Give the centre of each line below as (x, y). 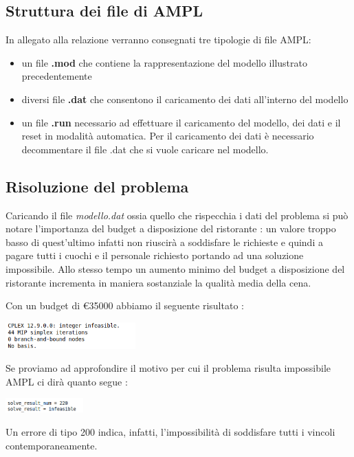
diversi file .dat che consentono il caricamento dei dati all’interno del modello (185, 99)
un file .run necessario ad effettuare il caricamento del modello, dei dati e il (181, 122)
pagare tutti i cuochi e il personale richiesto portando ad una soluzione (155, 255)
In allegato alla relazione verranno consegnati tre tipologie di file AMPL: (158, 40)
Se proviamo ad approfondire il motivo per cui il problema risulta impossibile (168, 368)
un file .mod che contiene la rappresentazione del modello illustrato (164, 62)
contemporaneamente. (52, 445)
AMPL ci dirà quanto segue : (67, 381)
